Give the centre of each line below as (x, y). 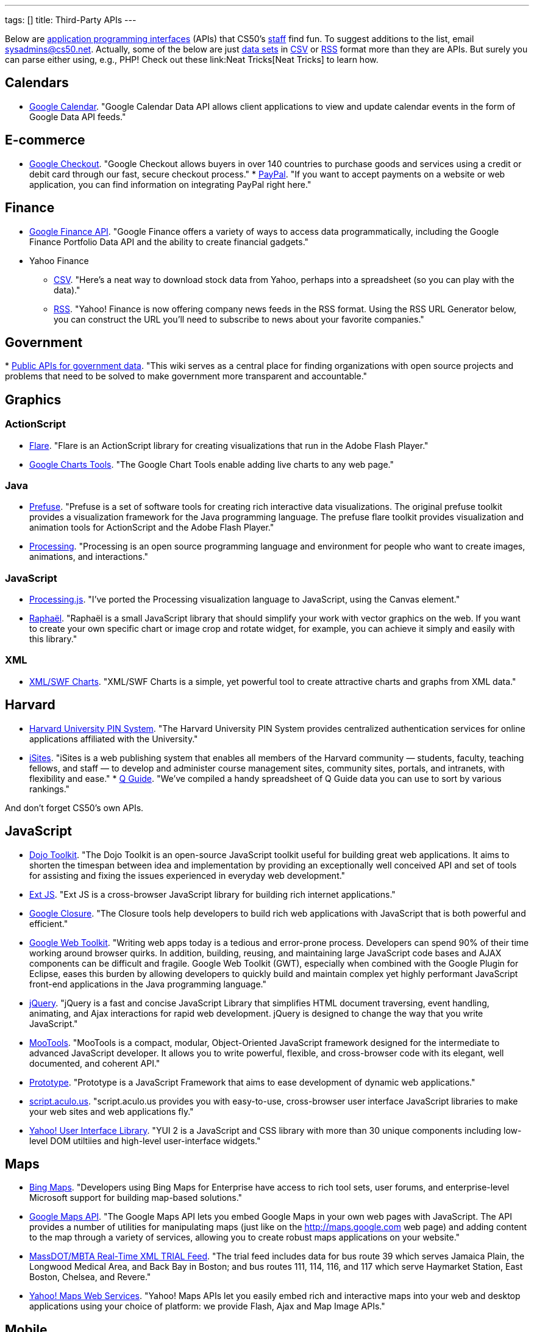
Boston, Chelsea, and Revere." (90, 1277)
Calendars (37, 83)
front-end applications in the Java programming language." (148, 984)
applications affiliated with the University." (114, 739)
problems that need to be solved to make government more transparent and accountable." (186, 376)
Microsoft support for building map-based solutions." (136, 1198)
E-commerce (45, 140)
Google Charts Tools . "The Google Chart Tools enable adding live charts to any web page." (212, 464)
